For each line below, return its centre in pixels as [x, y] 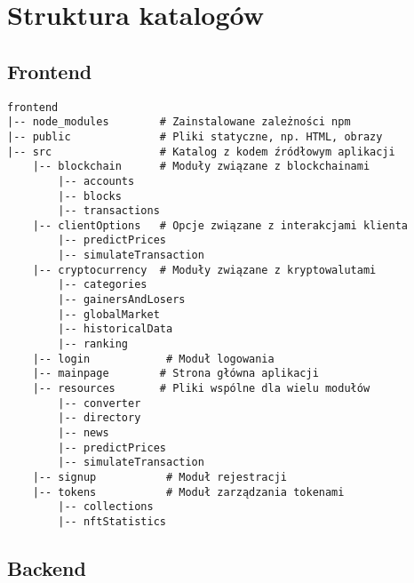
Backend [47, 568]
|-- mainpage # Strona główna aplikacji [175, 374]
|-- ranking [93, 344]
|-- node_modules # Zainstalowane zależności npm [179, 122]
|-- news [84, 433]
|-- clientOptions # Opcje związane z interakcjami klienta [220, 225]
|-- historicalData [115, 329]
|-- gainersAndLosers [122, 300]
